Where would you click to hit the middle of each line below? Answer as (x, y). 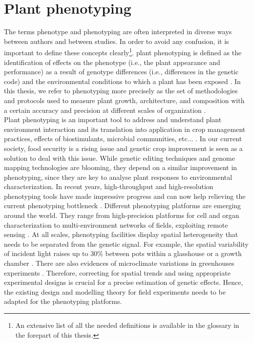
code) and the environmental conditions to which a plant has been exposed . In (122, 81)
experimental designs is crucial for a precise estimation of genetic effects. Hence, (124, 282)
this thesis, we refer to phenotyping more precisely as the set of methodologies (121, 91)
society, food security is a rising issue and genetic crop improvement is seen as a (123, 148)
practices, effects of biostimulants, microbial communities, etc (96, 139)
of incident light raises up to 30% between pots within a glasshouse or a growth (123, 253)
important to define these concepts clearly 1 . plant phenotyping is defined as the (123, 52)
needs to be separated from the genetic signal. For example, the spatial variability (126, 244)
